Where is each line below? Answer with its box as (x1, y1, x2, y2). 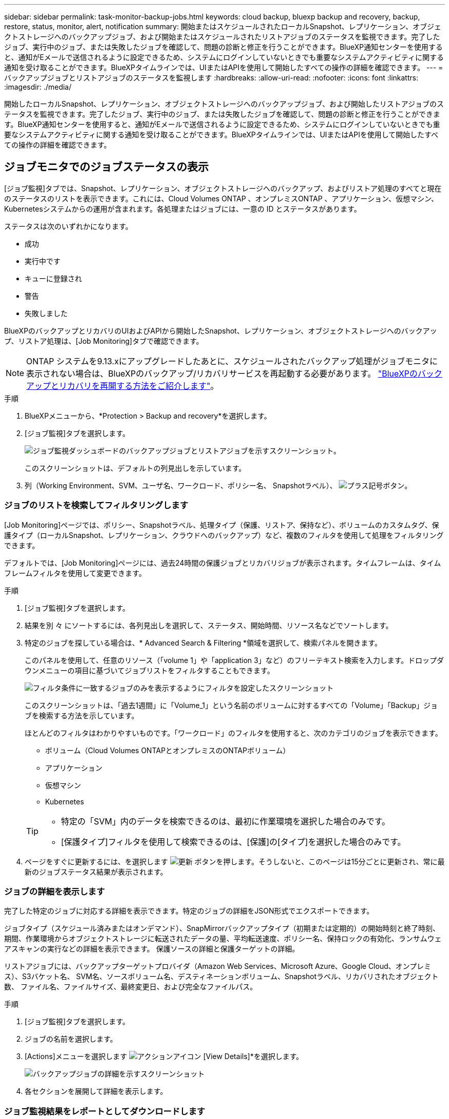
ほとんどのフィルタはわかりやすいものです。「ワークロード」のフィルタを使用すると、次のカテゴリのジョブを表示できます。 (25, 728, 442, 737)
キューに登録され (25, 274, 82, 283)
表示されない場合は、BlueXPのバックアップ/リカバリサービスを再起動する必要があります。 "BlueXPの (26, 368, 418, 379)
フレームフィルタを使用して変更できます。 (4, 568, 146, 577)
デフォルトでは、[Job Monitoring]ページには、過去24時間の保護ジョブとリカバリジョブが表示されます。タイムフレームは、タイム (4, 558, 441, 567)
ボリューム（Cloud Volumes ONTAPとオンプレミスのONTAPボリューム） (45, 745, 290, 755)
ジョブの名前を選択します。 (25, 1034, 117, 1044)
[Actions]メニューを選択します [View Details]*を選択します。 (25, 1052, 303, 1061)
